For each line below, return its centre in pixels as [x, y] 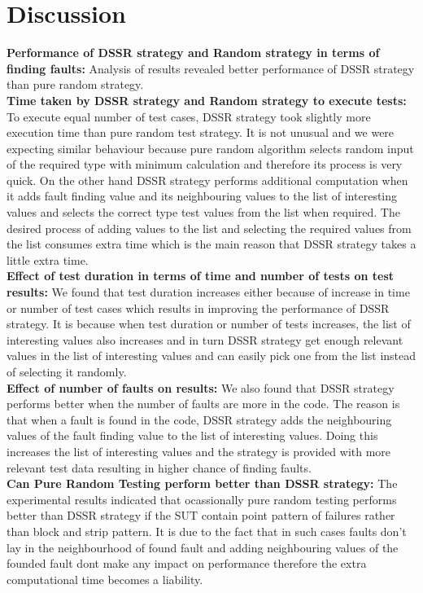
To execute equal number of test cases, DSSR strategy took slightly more [189, 116]
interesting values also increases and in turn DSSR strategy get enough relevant [205, 339]
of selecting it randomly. [67, 371]
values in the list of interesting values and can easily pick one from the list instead [211, 356]
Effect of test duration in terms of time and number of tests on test [201, 276]
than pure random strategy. [75, 84]
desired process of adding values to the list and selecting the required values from [209, 228]
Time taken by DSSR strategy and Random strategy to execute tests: [207, 100]
